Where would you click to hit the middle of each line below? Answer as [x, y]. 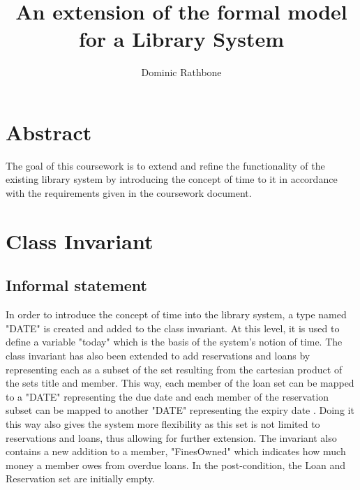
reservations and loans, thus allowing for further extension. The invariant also [171, 437]
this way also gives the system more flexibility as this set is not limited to [163, 423]
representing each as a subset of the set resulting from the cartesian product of [174, 369]
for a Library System [181, 39]
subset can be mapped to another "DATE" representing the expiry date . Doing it [180, 410]
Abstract [49, 132]
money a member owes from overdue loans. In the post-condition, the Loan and [176, 465]
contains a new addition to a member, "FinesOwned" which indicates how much [176, 451]
